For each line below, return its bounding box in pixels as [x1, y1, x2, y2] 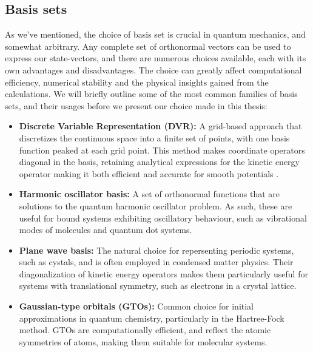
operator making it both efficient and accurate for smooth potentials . [19, 167, 279, 180]
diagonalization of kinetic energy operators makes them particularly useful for [19, 267, 308, 280]
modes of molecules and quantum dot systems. [19, 223, 192, 236]
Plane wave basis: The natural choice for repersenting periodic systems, [19, 243, 294, 256]
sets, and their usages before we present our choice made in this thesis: [5, 99, 268, 112]
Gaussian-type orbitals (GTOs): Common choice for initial [19, 300, 254, 313]
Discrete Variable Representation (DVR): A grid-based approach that [19, 120, 302, 132]
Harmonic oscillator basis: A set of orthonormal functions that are [19, 188, 280, 200]
